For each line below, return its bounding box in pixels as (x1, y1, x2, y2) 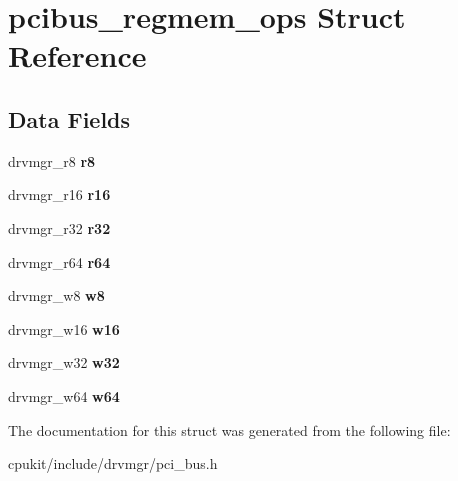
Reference (8, 35, 147, 76)
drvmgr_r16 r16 (8, 184, 111, 205)
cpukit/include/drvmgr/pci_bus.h (8, 453, 218, 474)
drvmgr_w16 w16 (8, 318, 120, 339)
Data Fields (8, 103, 131, 134)
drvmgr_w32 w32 (8, 352, 120, 373)
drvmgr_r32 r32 (8, 217, 111, 238)
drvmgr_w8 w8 (8, 285, 105, 306)
